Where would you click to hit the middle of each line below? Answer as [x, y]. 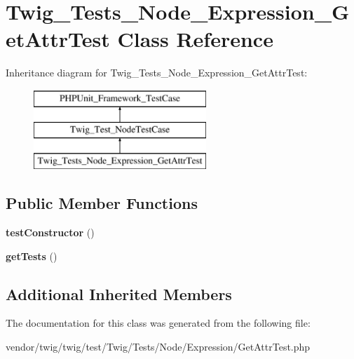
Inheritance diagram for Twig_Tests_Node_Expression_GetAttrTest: [157, 73]
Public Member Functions [102, 203]
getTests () [32, 256]
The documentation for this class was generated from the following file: [158, 323]
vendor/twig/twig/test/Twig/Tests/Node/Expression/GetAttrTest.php [158, 347]
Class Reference [195, 39]
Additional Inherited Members [119, 293]
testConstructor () [50, 232]
